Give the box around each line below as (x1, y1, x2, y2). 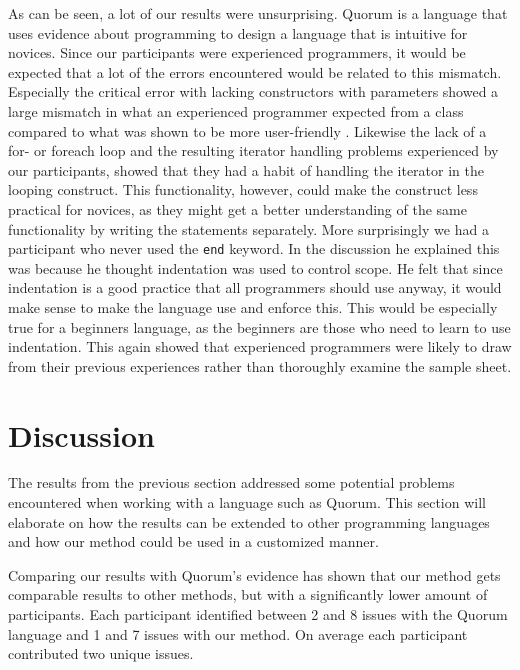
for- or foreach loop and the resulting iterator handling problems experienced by (8, 140, 499, 161)
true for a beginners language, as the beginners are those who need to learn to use (8, 316, 511, 337)
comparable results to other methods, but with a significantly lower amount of (8, 584, 488, 605)
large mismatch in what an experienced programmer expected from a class (8, 100, 464, 121)
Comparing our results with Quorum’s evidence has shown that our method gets (8, 564, 501, 585)
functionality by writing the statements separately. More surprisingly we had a (8, 218, 489, 239)
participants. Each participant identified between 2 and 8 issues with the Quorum (8, 604, 508, 625)
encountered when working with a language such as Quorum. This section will (8, 492, 486, 513)
